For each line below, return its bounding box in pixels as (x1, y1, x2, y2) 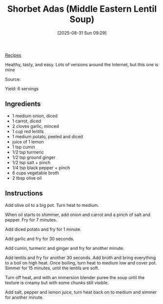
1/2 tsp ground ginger (12, 154, 56, 160)
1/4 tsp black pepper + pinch (12, 164, 70, 170)
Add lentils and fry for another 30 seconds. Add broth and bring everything (5, 255, 156, 261)
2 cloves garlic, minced (12, 123, 60, 129)
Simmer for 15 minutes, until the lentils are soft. (5, 265, 100, 271)
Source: (5, 76, 21, 82)
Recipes (5, 52, 21, 58)
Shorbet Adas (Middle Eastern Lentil (7, 3, 157, 15)
